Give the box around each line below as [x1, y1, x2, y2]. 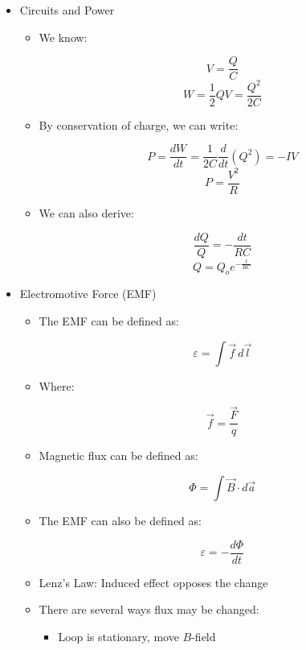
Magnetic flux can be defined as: [39, 447, 198, 464]
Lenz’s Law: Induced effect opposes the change [39, 573, 268, 590]
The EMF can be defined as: [39, 313, 179, 329]
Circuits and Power [19, 2, 115, 18]
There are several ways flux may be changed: [39, 601, 259, 618]
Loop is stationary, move [58, 627, 179, 644]
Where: [39, 377, 75, 394]
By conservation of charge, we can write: [39, 116, 239, 133]
